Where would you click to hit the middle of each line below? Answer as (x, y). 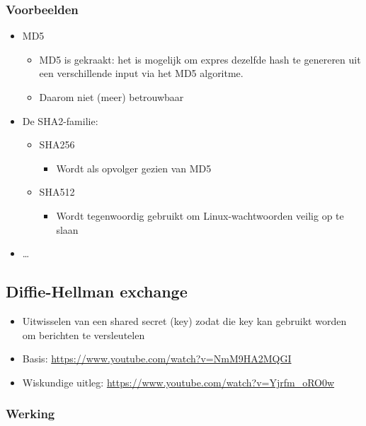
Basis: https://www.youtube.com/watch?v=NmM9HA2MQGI (157, 359)
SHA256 (57, 144)
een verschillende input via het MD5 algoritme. (141, 73)
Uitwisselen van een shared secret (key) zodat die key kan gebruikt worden (184, 320)
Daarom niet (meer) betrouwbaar (111, 97)
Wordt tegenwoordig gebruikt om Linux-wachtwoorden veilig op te (200, 215)
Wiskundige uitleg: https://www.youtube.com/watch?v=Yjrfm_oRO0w (178, 382)
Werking (30, 414)
